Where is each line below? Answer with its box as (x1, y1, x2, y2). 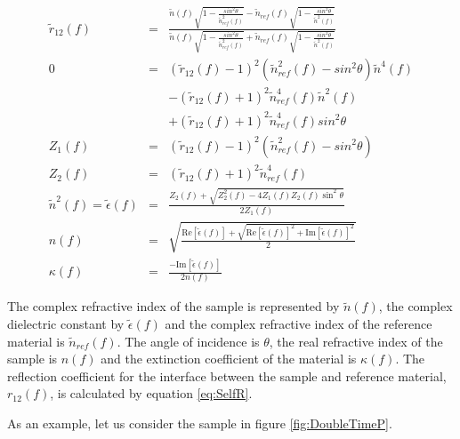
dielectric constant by (7, 314, 125, 332)
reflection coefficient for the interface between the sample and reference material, (7, 366, 447, 385)
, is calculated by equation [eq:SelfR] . (50, 384, 253, 403)
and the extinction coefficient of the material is (101, 349, 357, 368)
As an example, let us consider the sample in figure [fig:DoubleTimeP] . (7, 413, 392, 432)
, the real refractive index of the (269, 331, 443, 350)
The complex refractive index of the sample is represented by (7, 297, 340, 315)
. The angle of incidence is (117, 331, 260, 350)
